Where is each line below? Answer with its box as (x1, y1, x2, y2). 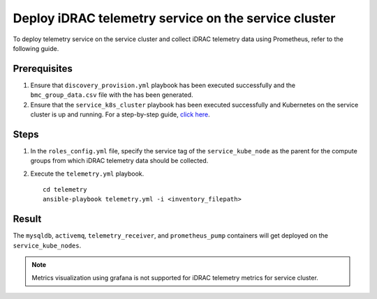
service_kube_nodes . (13, 241, 82, 250)
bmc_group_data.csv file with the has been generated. (30, 91, 193, 99)
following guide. (13, 44, 59, 52)
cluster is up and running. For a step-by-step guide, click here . (30, 110, 211, 118)
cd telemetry (43, 185, 87, 194)
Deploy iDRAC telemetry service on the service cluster (13, 10, 336, 26)
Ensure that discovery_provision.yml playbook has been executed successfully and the (30, 81, 296, 89)
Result (13, 213, 42, 225)
